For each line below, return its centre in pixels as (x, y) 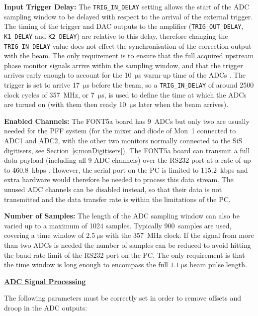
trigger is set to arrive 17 (42, 85)
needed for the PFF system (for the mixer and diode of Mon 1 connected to (120, 131)
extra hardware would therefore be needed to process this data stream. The (119, 179)
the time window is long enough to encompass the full (86, 264)
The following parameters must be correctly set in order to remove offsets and (123, 298)
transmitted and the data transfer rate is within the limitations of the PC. (117, 199)
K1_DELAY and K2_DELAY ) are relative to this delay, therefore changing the (116, 36)
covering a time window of (44, 235)
